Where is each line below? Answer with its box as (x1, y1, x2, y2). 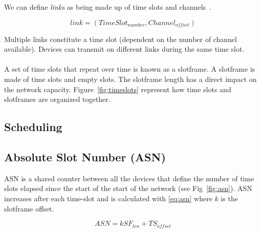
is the (221, 193, 238, 203)
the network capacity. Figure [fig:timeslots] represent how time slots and (4, 83, 231, 94)
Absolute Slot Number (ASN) (4, 149, 166, 164)
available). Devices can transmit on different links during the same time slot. (4, 44, 245, 54)
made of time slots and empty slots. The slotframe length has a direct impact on (4, 73, 257, 84)
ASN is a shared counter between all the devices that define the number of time (4, 173, 254, 183)
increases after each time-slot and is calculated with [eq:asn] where (4, 193, 212, 203)
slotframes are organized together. (4, 94, 111, 104)
